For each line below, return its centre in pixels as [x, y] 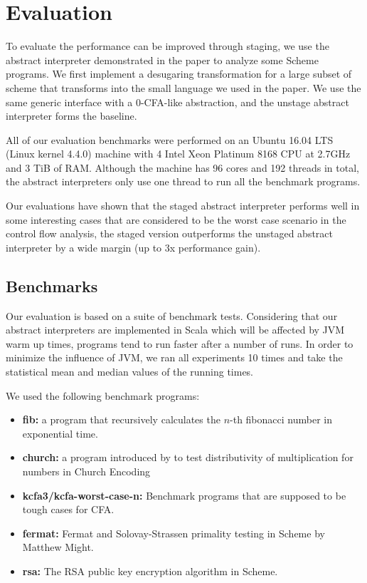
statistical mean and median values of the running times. [130, 372]
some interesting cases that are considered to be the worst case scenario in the [176, 219]
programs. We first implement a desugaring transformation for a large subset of [179, 74]
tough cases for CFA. [68, 509]
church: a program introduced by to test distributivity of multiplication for [188, 457]
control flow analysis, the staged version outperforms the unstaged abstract [170, 233]
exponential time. [60, 433]
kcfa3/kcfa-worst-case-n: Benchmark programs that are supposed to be [184, 495]
